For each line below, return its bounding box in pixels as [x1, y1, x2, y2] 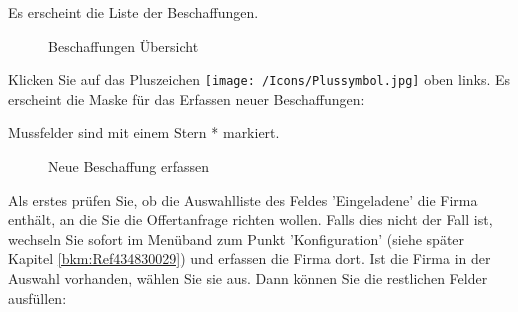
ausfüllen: [8, 287, 67, 308]
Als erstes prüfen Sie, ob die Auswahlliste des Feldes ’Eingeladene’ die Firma [8, 189, 478, 210]
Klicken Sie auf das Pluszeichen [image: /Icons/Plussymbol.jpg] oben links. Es [8, 69, 511, 90]
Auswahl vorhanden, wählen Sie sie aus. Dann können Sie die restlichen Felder [8, 268, 488, 288]
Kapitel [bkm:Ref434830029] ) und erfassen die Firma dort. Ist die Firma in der [8, 248, 491, 269]
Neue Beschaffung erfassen [48, 156, 210, 177]
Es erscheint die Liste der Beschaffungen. [8, 2, 259, 22]
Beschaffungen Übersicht [48, 35, 199, 56]
